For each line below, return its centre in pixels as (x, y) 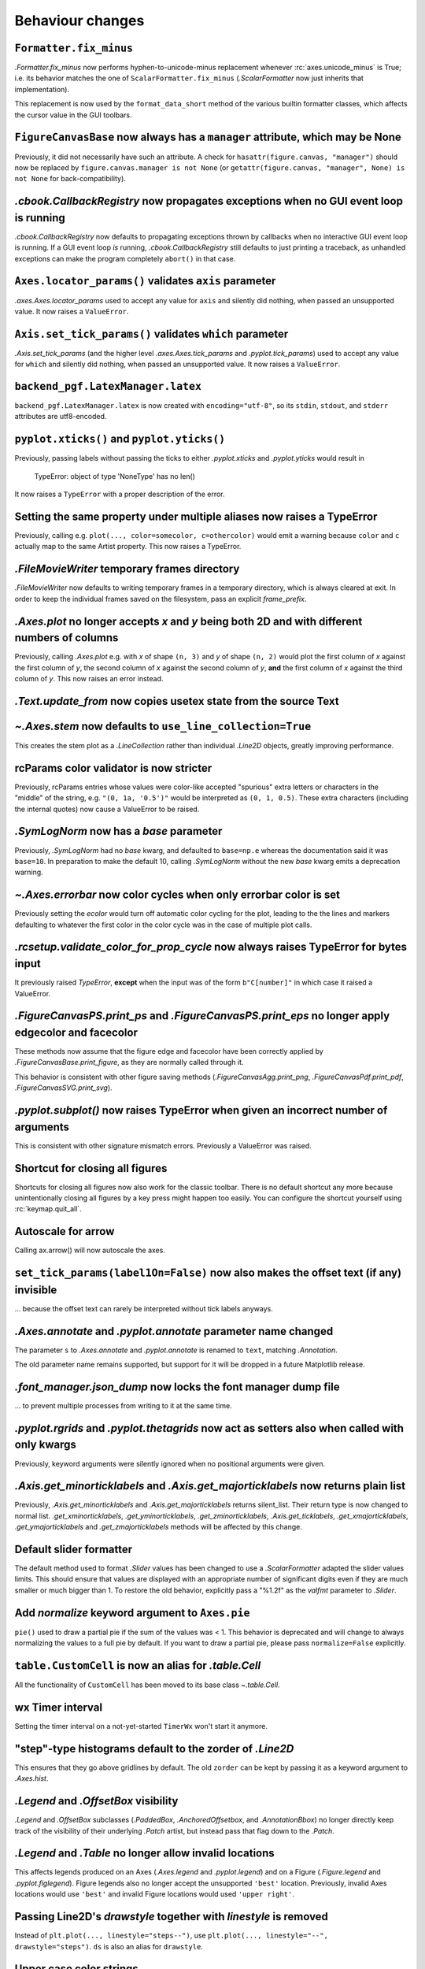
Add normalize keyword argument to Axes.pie (132, 1613)
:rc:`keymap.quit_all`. (48, 1209)
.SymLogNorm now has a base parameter (118, 831)
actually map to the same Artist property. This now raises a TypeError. (128, 547)
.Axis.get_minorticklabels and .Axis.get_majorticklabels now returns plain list (210, 1486)
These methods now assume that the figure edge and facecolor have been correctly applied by (169, 1051)
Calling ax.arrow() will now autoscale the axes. (90, 1250)
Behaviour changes (79, 20)
